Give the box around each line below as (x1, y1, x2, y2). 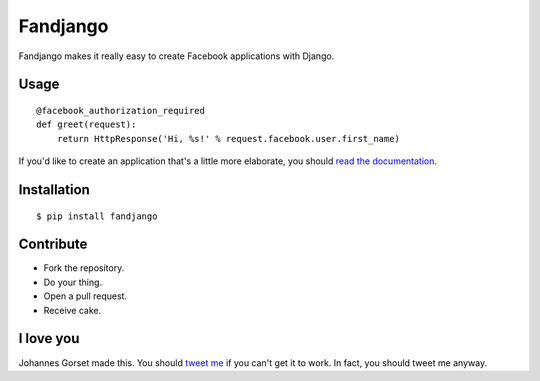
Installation (18, 181, 90, 198)
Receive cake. (43, 304, 102, 316)
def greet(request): (36, 119, 137, 130)
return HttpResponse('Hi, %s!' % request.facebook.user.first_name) (56, 133, 400, 144)
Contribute (18, 236, 88, 253)
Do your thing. (43, 276, 103, 288)
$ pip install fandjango (36, 210, 158, 222)
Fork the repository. (43, 262, 125, 274)
